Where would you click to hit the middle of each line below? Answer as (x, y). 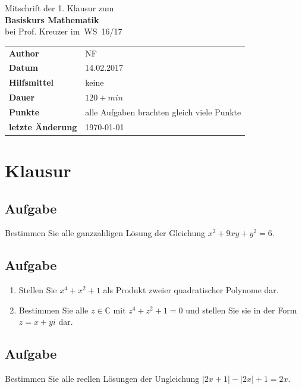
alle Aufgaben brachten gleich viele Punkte (163, 112)
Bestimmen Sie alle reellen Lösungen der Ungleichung (102, 379)
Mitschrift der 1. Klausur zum (59, 8)
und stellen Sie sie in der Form (241, 310)
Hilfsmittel (32, 82)
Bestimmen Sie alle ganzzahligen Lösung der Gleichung (105, 233)
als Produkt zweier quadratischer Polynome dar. (191, 290)
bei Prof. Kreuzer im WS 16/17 (64, 31)
